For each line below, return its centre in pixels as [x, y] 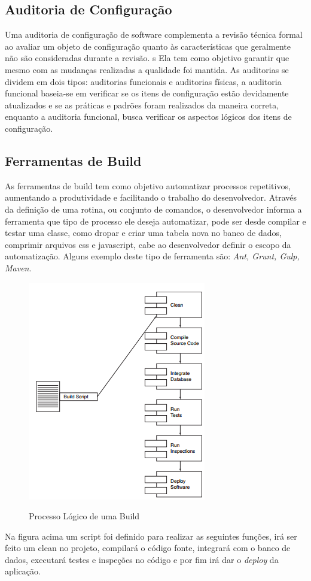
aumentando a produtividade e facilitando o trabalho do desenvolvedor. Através [151, 197]
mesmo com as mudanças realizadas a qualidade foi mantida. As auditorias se [147, 69]
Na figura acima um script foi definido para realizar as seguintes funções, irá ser [151, 536]
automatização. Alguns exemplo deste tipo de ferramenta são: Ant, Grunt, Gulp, [152, 256]
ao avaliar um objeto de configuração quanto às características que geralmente [148, 46]
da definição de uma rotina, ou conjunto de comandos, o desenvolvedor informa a [153, 209]
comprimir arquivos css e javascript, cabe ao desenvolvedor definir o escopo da [148, 244]
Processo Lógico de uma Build [84, 516]
